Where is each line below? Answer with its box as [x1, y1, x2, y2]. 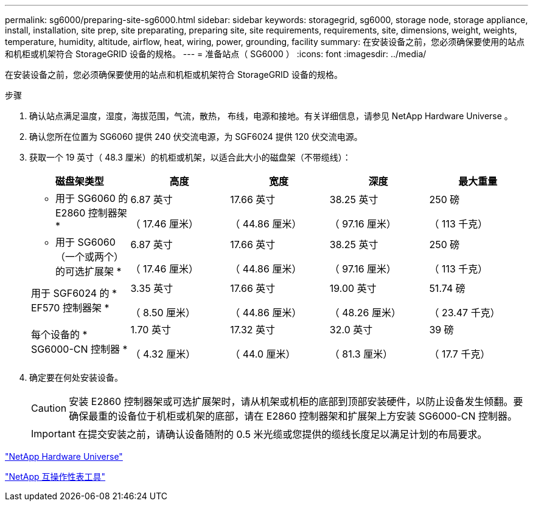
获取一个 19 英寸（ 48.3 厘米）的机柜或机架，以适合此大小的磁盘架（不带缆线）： [29, 152, 351, 162]
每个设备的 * [31, 328, 88, 341]
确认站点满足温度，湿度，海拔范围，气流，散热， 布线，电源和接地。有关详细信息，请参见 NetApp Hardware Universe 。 [29, 111, 513, 121]
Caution [31, 402, 67, 414]
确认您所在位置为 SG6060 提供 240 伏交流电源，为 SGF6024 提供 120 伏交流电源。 [29, 131, 363, 142]
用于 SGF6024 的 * [31, 287, 117, 299]
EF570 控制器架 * [31, 302, 110, 314]
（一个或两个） [55, 251, 124, 263]
